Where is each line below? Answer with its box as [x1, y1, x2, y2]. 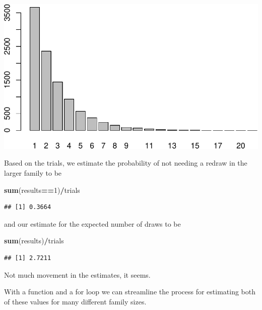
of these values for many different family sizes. [4, 296, 147, 306]
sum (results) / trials [4, 235, 64, 246]
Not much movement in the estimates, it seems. [4, 269, 151, 280]
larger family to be [4, 168, 62, 178]
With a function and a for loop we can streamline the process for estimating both [4, 286, 256, 297]
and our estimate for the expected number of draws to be [4, 218, 181, 229]
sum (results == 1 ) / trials [4, 184, 80, 195]
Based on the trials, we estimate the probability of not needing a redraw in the [4, 158, 247, 168]
